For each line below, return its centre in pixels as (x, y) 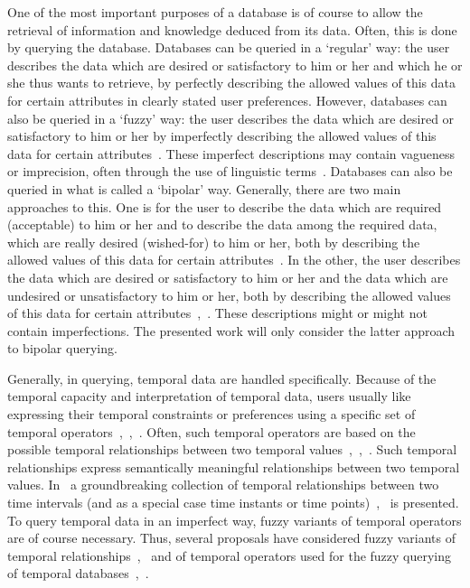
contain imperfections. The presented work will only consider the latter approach (231, 330)
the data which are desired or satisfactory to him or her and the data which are (228, 277)
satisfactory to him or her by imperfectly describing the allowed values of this (222, 136)
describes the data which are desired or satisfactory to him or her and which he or (235, 65)
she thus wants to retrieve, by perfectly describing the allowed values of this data (232, 83)
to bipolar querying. (62, 348)
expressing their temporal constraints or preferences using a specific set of (211, 414)
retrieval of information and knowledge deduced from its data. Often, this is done (232, 29)
